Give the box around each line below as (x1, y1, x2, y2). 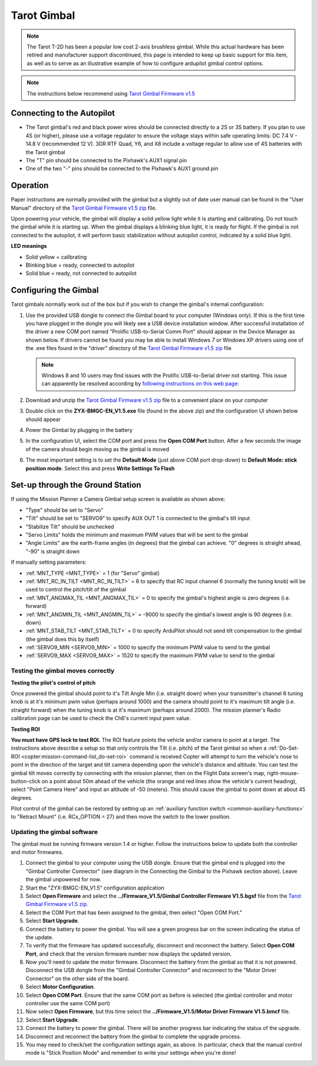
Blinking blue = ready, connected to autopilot (25, 261, 135, 269)
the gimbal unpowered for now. (25, 876, 101, 883)
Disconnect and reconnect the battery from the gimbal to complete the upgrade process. (25, 1033, 241, 1040)
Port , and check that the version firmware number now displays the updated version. (25, 950, 232, 957)
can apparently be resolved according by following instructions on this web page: (41, 380, 240, 387)
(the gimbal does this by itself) (25, 635, 100, 643)
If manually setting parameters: (11, 558, 87, 566)
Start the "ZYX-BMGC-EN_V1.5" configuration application (25, 884, 165, 891)
